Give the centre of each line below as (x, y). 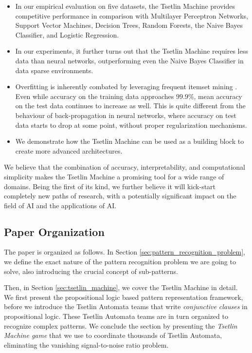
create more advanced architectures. (69, 150)
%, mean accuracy (215, 96)
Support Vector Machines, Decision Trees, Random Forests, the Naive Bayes (129, 25)
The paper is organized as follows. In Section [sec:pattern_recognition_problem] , (125, 252)
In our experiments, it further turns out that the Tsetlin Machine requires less (132, 51)
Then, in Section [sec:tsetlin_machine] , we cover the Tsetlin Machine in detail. (121, 287)
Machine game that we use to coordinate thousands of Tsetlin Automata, (113, 335)
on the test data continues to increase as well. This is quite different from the (130, 106)
